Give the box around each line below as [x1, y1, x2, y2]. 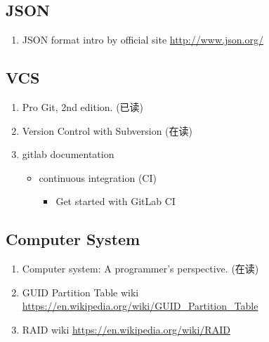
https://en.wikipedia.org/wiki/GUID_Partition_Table [22, 298, 258, 313]
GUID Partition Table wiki [22, 284, 139, 299]
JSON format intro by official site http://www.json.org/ [22, 32, 263, 47]
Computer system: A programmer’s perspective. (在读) [22, 261, 259, 276]
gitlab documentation [22, 147, 114, 162]
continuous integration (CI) [39, 170, 157, 185]
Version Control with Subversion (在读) [22, 123, 192, 138]
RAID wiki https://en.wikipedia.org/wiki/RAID [22, 322, 230, 336]
